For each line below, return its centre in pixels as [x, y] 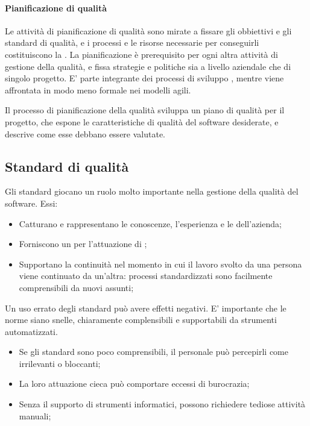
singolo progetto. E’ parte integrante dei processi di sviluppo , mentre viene [144, 78]
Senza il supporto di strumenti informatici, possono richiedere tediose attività [162, 404]
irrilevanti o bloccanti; [60, 363]
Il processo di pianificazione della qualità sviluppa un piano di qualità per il [145, 110]
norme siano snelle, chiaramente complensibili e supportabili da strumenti [141, 320]
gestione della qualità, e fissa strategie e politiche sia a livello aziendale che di [148, 66]
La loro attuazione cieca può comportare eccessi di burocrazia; [134, 384]
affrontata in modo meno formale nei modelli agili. [98, 89]
